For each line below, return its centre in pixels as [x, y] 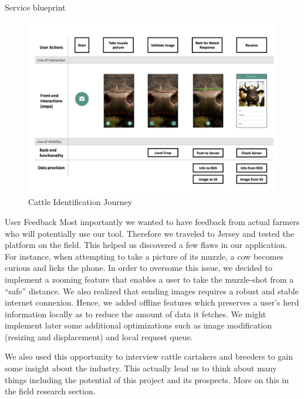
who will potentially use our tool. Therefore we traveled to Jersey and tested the [149, 233]
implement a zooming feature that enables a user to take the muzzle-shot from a [149, 279]
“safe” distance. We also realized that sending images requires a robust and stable [152, 291]
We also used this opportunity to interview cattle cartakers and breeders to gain [149, 356]
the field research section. [50, 391]
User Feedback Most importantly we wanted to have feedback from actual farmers [152, 221]
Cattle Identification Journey [80, 202]
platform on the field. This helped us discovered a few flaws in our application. [146, 245]
